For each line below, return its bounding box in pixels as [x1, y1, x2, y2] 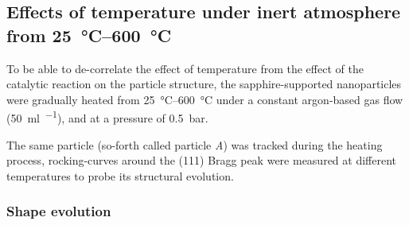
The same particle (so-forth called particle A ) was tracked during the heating [6, 136, 383, 153]
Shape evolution [6, 201, 111, 221]
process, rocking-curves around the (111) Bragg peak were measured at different [6, 152, 396, 169]
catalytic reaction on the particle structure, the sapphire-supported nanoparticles [6, 76, 402, 92]
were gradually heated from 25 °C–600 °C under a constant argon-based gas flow [6, 91, 403, 107]
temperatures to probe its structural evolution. [6, 167, 234, 184]
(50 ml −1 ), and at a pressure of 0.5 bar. [6, 107, 208, 126]
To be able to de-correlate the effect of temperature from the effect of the [6, 60, 364, 76]
